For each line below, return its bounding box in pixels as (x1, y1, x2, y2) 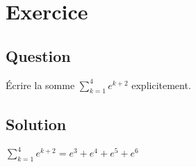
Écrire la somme (6, 77, 75, 92)
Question (6, 45, 71, 66)
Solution (6, 113, 67, 134)
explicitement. (131, 77, 191, 92)
